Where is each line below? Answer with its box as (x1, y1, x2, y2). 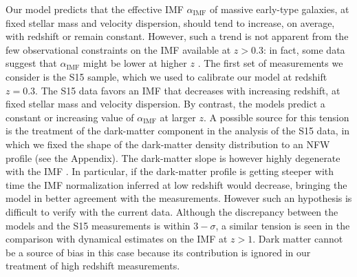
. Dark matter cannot (252, 232, 343, 246)
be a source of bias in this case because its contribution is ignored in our (6, 245, 311, 259)
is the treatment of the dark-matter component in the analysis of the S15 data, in (6, 123, 350, 138)
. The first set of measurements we (197, 56, 343, 70)
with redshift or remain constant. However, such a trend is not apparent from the (6, 29, 349, 43)
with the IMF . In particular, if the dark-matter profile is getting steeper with (6, 164, 334, 178)
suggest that (6, 56, 57, 70)
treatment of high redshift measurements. (6, 258, 180, 273)
